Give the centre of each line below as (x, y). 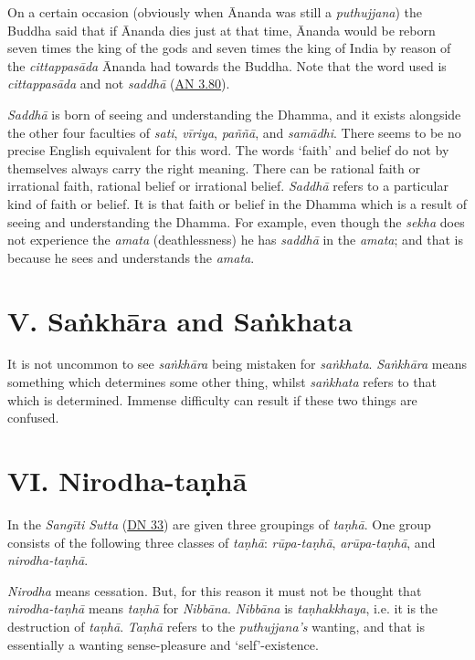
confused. (33, 418)
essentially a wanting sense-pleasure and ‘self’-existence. (163, 644)
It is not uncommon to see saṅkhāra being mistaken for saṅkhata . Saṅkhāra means (237, 364)
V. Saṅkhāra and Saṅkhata (180, 320)
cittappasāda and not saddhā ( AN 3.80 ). (119, 84)
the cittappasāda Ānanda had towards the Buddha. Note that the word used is (227, 65)
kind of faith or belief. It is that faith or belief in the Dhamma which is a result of (237, 203)
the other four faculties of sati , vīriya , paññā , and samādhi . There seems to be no (234, 132)
